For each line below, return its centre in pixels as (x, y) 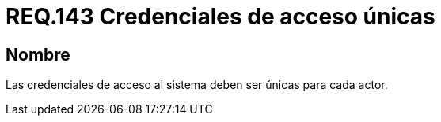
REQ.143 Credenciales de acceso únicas (220, 17)
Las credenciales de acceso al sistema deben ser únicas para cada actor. (197, 85)
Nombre (38, 54)
